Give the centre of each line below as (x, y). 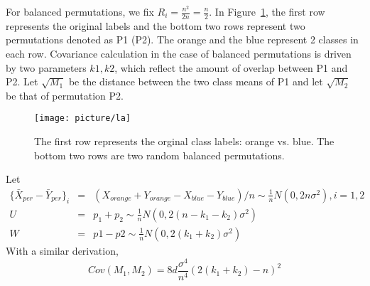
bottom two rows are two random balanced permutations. (159, 155)
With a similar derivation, (62, 250)
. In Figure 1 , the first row (267, 11)
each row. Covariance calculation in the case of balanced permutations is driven (179, 54)
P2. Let (22, 81)
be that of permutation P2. (65, 95)
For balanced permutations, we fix (80, 11)
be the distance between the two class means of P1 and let (196, 81)
